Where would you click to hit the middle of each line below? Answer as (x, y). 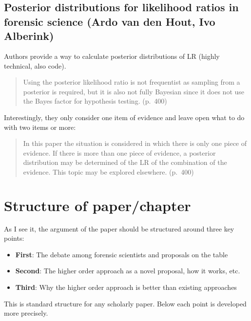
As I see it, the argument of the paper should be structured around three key (119, 228)
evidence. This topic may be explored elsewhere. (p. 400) (108, 171)
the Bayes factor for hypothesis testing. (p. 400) (95, 101)
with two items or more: (40, 127)
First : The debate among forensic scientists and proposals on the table (122, 254)
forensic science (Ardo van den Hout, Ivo (110, 21)
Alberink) (29, 36)
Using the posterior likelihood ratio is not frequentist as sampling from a (132, 82)
